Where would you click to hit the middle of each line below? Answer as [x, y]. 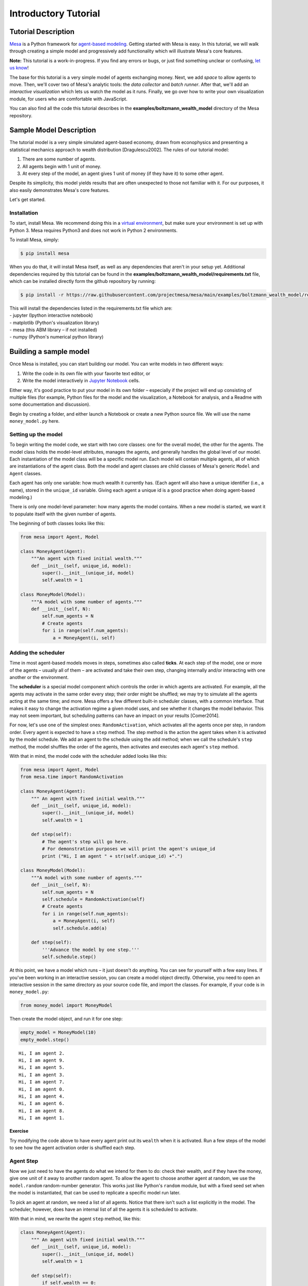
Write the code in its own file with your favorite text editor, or [86, 373]
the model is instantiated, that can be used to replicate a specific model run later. [95, 1193]
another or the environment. [39, 677]
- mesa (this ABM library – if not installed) [53, 330]
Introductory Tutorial [55, 13]
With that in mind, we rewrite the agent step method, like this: [75, 1219]
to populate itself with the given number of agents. [63, 514]
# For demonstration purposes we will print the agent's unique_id [129, 849]
